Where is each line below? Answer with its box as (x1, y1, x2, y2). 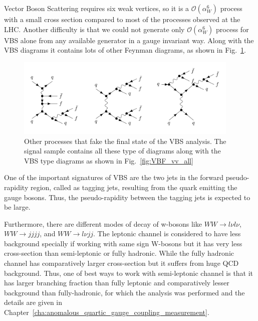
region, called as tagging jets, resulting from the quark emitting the (30, 182, 237, 192)
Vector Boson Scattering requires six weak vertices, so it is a (4, 3, 189, 13)
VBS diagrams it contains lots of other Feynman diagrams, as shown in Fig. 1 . (4, 45, 246, 55)
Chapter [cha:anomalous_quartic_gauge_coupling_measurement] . (4, 307, 209, 317)
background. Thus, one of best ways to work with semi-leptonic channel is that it (4, 267, 253, 278)
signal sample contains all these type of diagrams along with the (24, 145, 221, 156)
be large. (4, 202, 31, 212)
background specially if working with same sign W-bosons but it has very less (4, 238, 242, 248)
